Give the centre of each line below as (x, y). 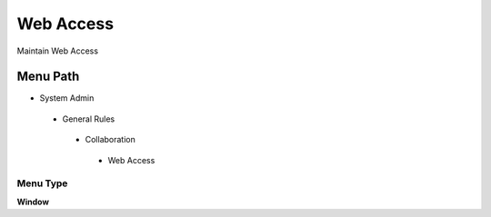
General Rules (89, 119)
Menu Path (48, 77)
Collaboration (110, 140)
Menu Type (42, 183)
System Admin (67, 98)
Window (33, 202)
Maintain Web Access (58, 51)
